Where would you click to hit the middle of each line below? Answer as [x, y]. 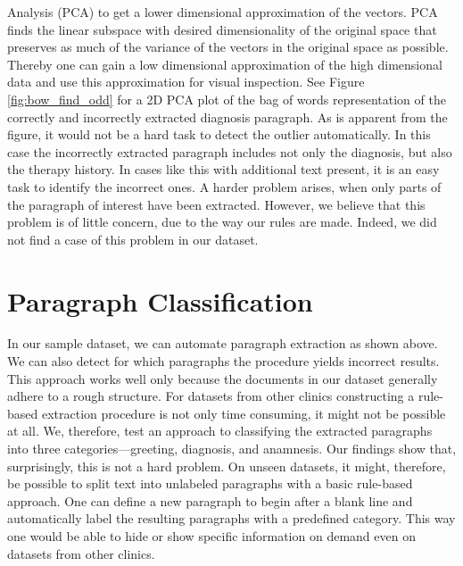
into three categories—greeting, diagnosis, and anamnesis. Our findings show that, [232, 448]
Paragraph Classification [160, 300]
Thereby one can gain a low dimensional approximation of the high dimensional [225, 64]
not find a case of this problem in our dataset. [133, 239]
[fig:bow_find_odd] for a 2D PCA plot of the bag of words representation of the [227, 99]
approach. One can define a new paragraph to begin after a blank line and [210, 500]
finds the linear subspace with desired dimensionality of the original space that [222, 29]
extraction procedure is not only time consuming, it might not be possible [244, 413]
